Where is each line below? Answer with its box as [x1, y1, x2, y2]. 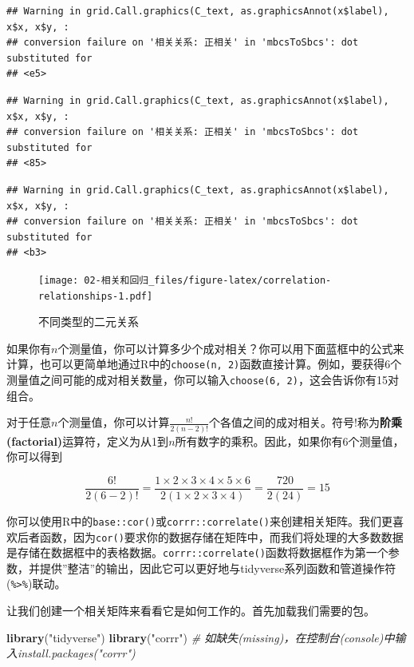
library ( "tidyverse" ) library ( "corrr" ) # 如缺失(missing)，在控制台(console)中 [6, 629, 395, 645]
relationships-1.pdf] [38, 290, 153, 302]
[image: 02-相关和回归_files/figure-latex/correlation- [38, 274, 332, 286]
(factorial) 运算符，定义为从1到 [6, 432, 169, 449]
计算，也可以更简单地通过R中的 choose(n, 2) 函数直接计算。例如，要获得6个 [6, 355, 402, 372]
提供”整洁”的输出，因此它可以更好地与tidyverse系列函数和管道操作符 [39, 559, 396, 576]
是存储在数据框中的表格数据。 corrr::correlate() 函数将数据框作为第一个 [6, 544, 388, 561]
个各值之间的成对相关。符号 [209, 414, 355, 431]
